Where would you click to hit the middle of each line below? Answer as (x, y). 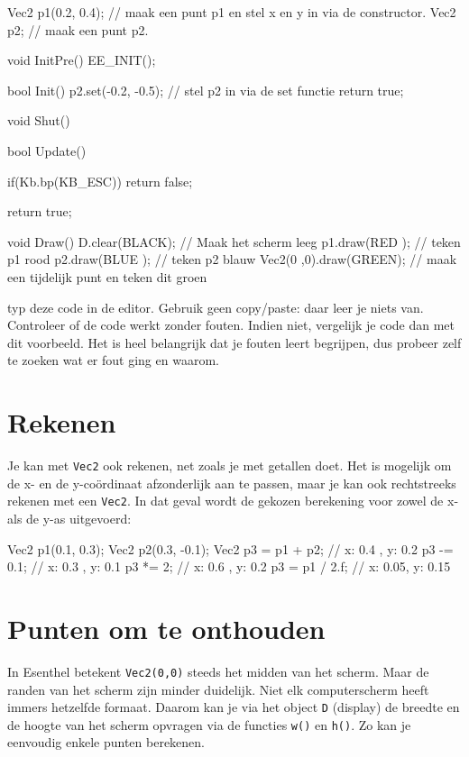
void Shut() (39, 120)
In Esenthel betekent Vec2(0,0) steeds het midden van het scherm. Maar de (218, 671)
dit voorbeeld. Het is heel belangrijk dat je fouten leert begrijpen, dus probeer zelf (234, 342)
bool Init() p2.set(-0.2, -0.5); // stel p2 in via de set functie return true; (206, 90)
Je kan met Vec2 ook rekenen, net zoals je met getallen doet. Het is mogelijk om (230, 465)
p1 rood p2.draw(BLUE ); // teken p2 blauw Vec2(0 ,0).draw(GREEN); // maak (232, 259)
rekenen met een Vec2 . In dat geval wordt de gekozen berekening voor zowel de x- (233, 501)
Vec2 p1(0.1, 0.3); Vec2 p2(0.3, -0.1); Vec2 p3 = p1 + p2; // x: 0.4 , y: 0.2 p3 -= (230, 548)
